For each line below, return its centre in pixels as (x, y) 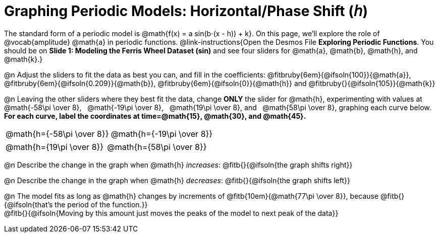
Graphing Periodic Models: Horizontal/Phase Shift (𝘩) (186, 11)
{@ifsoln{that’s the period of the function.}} (76, 204)
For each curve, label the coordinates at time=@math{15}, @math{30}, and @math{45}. (155, 116)
